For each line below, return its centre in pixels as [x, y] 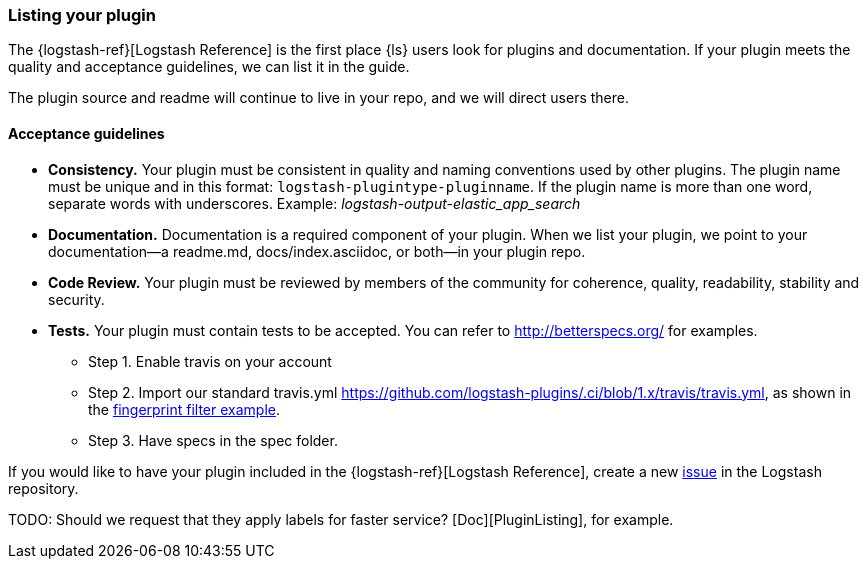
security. [76, 299]
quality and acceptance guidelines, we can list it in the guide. [209, 67]
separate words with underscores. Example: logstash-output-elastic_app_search [314, 203]
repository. [43, 488]
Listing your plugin [82, 15]
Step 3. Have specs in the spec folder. [213, 440]
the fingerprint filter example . [184, 409]
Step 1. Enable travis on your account [210, 361]
